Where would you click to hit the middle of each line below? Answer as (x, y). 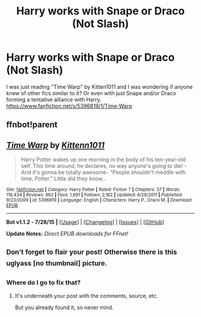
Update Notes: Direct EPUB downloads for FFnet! (67, 234)
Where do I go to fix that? (43, 283)
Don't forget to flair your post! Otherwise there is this (92, 252)
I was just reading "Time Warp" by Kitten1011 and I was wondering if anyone (100, 87)
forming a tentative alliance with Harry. (54, 99)
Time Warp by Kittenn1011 (55, 145)
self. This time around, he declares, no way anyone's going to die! (102, 166)
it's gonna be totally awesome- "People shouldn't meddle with (109, 173)
